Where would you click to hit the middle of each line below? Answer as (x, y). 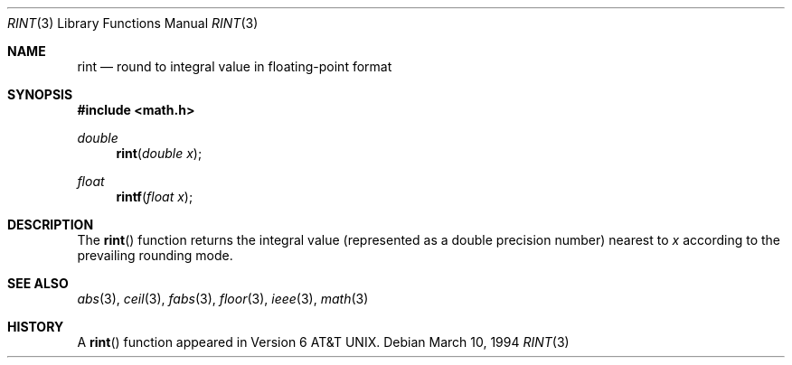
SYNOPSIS (40, 94)
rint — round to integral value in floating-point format (235, 66)
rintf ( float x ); (155, 197)
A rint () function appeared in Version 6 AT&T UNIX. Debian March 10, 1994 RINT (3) (323, 342)
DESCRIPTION (51, 225)
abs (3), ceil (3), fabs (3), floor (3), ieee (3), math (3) (223, 299)
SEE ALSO (38, 283)
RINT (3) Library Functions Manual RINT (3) (133, 23)
